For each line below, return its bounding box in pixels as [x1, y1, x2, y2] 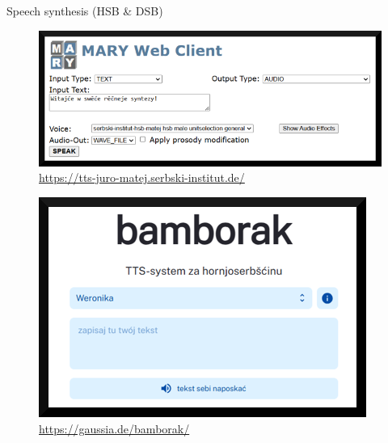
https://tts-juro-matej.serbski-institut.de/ [39, 169, 245, 186]
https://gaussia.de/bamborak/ [39, 420, 190, 437]
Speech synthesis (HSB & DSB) [6, 2, 163, 19]
